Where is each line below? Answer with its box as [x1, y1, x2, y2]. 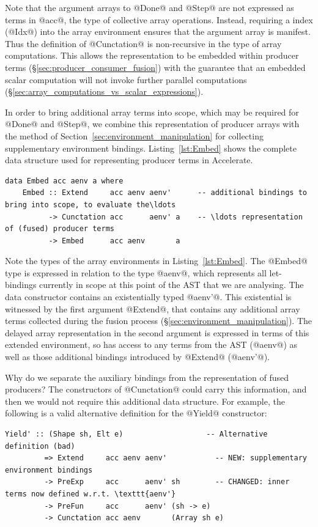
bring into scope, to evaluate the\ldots [5, 200, 176, 209]
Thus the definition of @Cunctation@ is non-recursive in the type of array [5, 37, 282, 50]
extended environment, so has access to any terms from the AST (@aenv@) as [5, 338, 298, 351]
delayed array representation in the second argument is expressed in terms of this [5, 326, 309, 339]
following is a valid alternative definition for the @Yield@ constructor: [5, 407, 267, 419]
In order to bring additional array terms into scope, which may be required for [5, 105, 299, 118]
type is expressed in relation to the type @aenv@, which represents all [5, 266, 267, 279]
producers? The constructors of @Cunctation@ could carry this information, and [5, 383, 307, 396]
